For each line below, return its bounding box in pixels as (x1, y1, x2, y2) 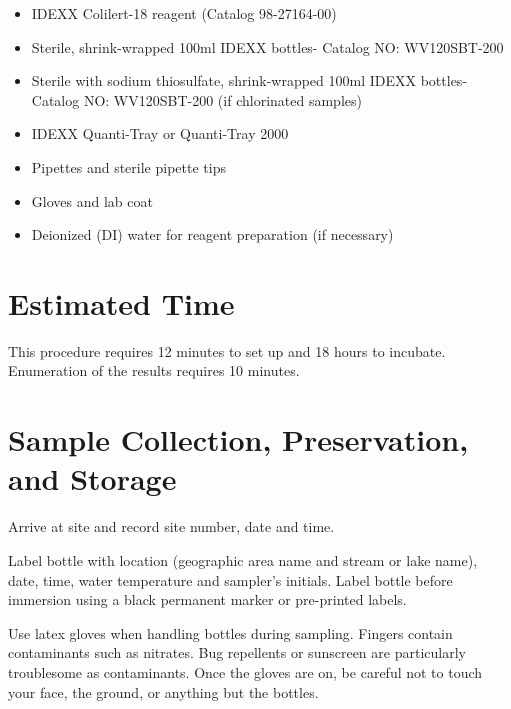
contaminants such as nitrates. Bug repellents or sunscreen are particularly (8, 642, 466, 663)
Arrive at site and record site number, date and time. (8, 516, 335, 537)
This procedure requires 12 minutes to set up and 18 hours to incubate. (8, 340, 446, 361)
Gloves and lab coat (31, 190, 153, 211)
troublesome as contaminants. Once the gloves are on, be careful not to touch (8, 661, 483, 682)
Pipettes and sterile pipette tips (31, 156, 226, 177)
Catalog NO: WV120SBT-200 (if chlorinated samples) (31, 89, 362, 110)
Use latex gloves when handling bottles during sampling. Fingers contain (8, 622, 453, 643)
